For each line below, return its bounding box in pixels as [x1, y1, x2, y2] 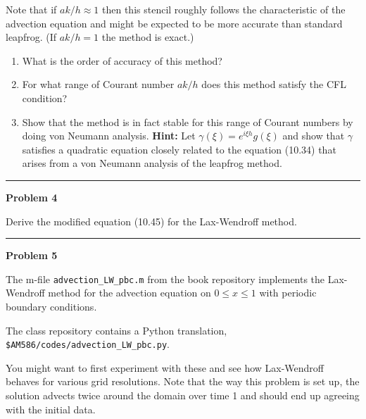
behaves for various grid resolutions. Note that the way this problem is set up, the [6, 374, 360, 389]
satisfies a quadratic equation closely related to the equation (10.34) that [22, 142, 336, 156]
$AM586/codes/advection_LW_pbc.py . [6, 337, 170, 351]
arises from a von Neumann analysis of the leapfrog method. [22, 156, 282, 170]
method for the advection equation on [48, 285, 211, 300]
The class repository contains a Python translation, [6, 323, 227, 337]
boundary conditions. [6, 299, 97, 313]
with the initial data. [6, 401, 96, 416]
